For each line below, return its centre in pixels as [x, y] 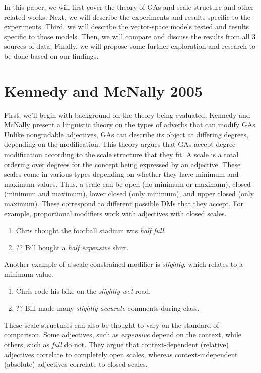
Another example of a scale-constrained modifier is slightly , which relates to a [123, 264]
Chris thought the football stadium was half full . [91, 230]
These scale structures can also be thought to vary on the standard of [112, 324]
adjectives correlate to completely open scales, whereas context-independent [121, 354]
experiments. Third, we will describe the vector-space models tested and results [127, 26]
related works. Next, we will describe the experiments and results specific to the [127, 16]
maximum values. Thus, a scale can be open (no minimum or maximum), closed [127, 183]
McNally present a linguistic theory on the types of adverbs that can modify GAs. [131, 125]
